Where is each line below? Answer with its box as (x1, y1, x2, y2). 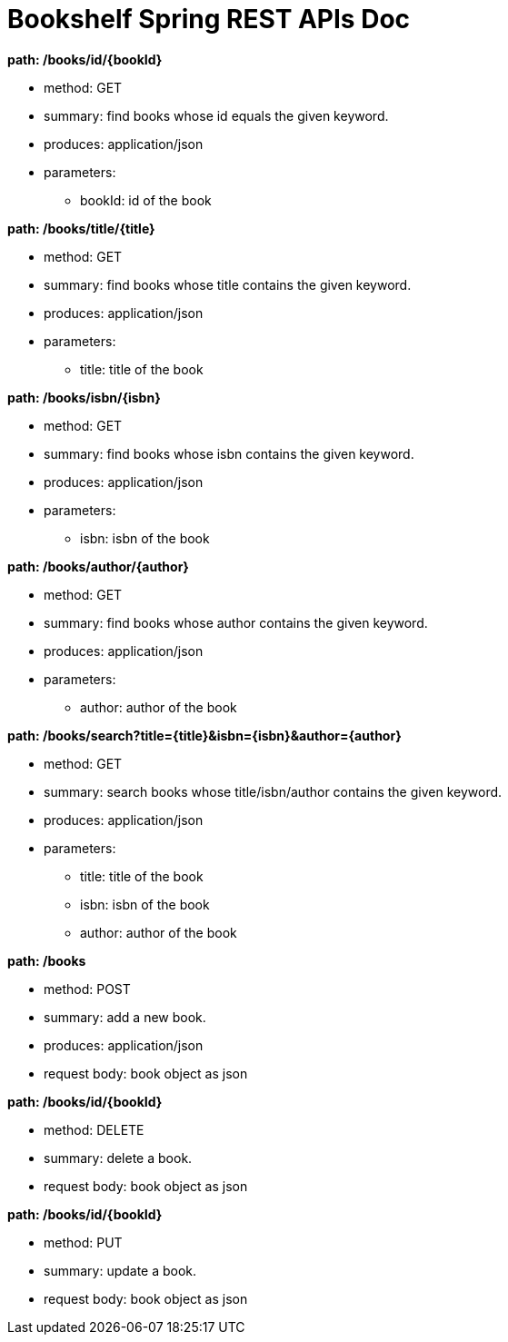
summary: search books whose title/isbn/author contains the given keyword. (44, 783, 503, 800)
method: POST (44, 980, 131, 997)
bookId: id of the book (80, 192, 212, 208)
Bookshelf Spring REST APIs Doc (7, 4, 411, 35)
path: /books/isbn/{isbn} (7, 389, 161, 405)
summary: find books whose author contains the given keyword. (44, 614, 428, 631)
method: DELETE (44, 1121, 144, 1138)
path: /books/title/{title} (7, 220, 155, 236)
